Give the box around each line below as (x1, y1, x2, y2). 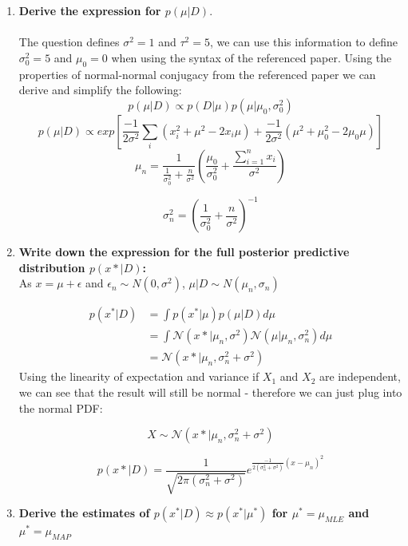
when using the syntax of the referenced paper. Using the (111, 49, 392, 65)
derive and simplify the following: (18, 81, 182, 98)
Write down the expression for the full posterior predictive (18, 243, 350, 260)
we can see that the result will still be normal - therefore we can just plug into (18, 383, 402, 400)
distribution (18, 259, 85, 275)
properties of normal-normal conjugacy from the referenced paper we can (18, 65, 376, 82)
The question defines (18, 34, 120, 50)
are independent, (319, 368, 401, 385)
